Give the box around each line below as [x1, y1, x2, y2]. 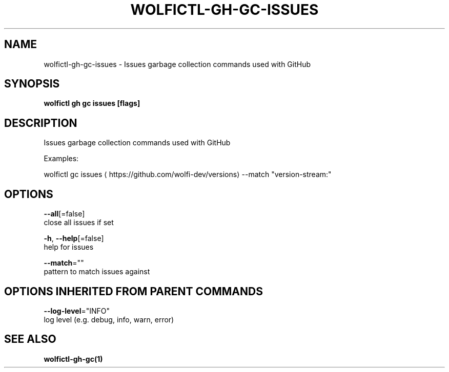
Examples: [44, 154, 79, 163]
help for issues [44, 243, 94, 252]
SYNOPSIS [4, 77, 60, 91]
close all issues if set [44, 218, 114, 227]
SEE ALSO [4, 333, 56, 346]
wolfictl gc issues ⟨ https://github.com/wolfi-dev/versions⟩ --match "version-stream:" [44, 170, 332, 179]
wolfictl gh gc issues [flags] [44, 99, 140, 108]
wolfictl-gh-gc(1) [44, 354, 103, 363]
